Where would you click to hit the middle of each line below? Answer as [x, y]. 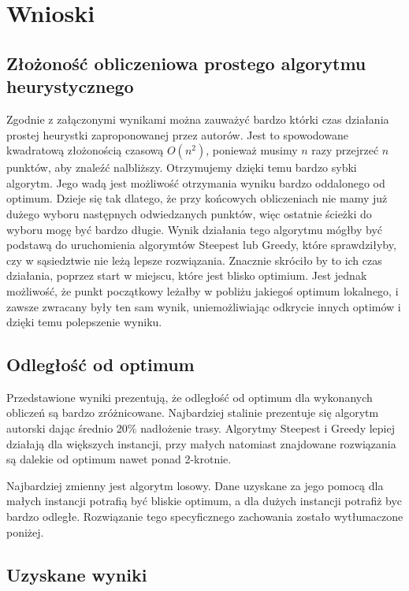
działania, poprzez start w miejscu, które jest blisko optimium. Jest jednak [187, 275]
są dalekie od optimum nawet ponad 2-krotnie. [119, 459]
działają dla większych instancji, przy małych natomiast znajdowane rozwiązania [201, 443]
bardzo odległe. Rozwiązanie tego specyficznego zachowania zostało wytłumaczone [205, 517]
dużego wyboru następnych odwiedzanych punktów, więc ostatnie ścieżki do [189, 213]
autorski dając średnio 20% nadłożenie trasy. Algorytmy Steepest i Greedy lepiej [201, 428]
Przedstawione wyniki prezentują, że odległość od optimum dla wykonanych [190, 397]
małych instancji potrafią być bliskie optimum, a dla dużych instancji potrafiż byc [204, 501]
